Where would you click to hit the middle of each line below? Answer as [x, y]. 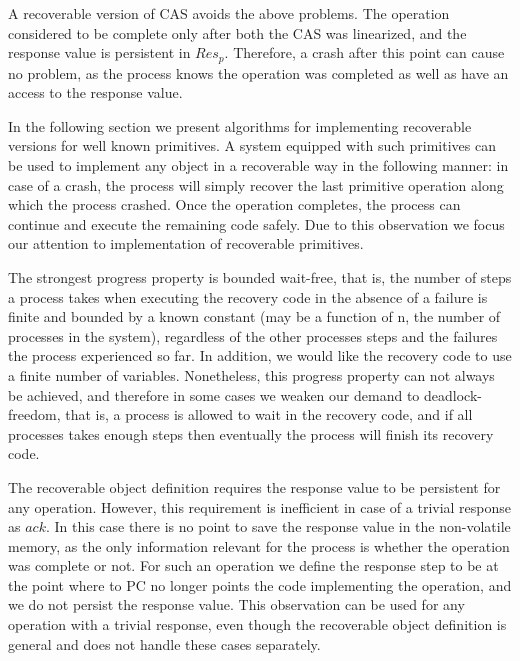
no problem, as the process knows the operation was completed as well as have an [258, 72]
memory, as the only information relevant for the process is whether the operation [259, 545]
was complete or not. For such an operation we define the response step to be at [253, 565]
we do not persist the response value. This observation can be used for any [236, 604]
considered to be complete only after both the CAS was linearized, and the [237, 32]
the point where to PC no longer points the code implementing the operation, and [260, 584]
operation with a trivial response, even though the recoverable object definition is [257, 624]
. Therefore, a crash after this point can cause [364, 52]
